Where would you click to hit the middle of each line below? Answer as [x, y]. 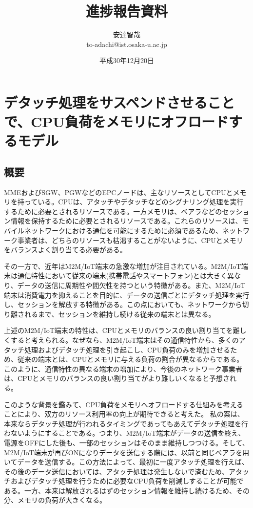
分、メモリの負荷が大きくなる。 [55, 500]
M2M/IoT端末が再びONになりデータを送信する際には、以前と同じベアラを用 [127, 452]
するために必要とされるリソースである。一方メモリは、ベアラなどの [113, 211]
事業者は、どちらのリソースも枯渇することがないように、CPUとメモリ [130, 240]
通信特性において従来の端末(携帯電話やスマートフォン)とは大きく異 [126, 276]
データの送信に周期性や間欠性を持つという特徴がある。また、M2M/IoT [131, 285]
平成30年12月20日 [127, 60]
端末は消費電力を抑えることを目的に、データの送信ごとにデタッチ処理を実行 [127, 295]
